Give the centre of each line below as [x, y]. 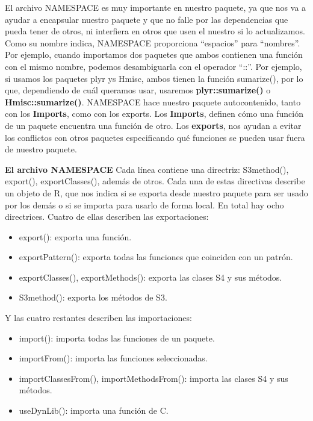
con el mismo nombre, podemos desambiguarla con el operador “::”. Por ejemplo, [153, 66]
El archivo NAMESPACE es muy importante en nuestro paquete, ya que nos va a [156, 7]
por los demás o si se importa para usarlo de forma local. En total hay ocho [144, 204]
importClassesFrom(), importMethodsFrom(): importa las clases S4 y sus [153, 378]
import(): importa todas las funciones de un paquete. [117, 338]
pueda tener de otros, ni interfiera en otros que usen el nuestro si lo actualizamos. [155, 31]
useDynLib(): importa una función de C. [94, 410]
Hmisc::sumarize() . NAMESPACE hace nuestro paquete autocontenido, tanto [153, 101]
